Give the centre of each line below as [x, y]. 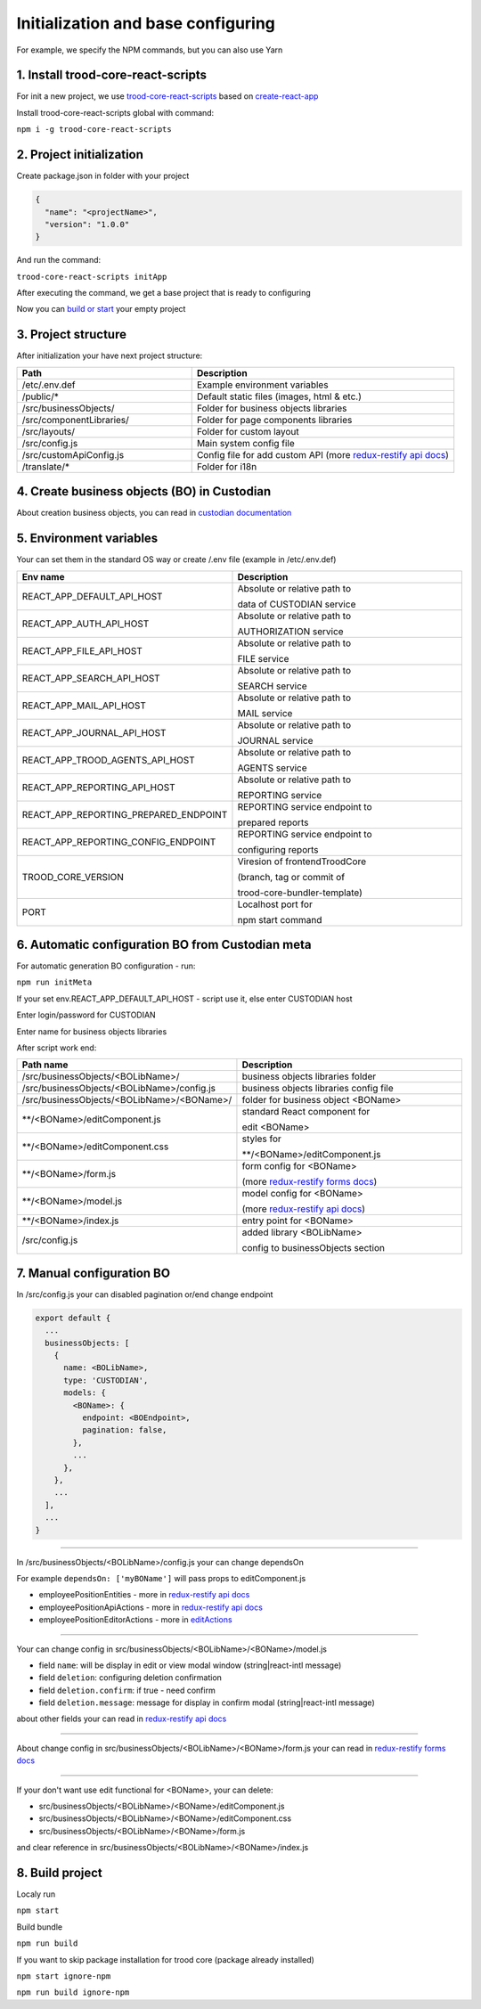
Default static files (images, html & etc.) [279, 396]
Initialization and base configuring [146, 23]
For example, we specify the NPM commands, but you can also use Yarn [150, 50]
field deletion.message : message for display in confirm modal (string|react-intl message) [207, 1703]
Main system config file [246, 443]
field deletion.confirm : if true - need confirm [127, 1690]
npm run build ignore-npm [73, 1993]
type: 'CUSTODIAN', [106, 1380]
